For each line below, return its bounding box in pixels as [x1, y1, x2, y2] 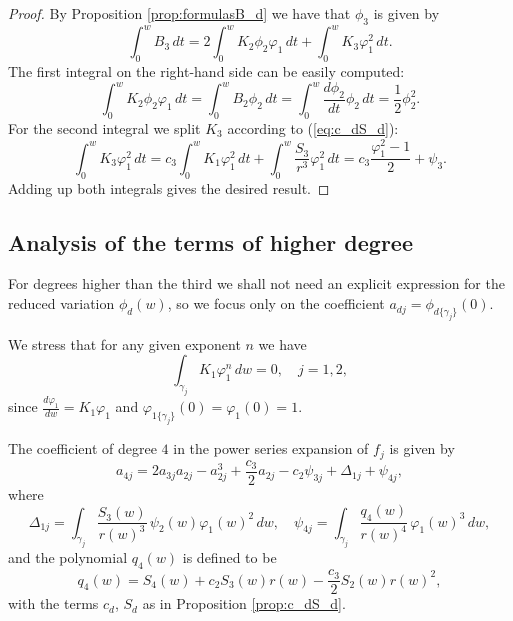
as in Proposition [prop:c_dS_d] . [142, 593, 346, 614]
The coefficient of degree [8, 438, 157, 459]
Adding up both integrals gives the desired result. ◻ [8, 177, 330, 198]
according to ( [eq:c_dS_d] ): [227, 117, 399, 138]
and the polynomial [8, 547, 128, 568]
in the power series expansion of [173, 438, 369, 459]
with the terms [8, 593, 99, 614]
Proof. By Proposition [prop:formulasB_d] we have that [8, 3, 351, 23]
